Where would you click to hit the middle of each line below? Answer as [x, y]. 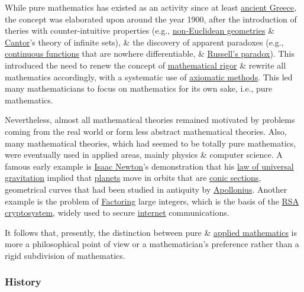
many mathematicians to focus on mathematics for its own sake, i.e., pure [139, 88]
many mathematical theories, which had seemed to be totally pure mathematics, [151, 143]
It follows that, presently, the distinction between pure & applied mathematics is [151, 232]
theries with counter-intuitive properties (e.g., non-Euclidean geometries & [140, 30]
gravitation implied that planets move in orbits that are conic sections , [133, 178]
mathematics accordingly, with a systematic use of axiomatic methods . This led [149, 77]
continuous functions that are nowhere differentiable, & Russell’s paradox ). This [150, 53]
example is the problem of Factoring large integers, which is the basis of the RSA [152, 201]
